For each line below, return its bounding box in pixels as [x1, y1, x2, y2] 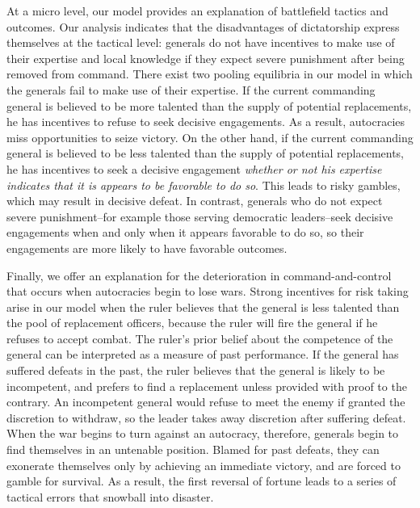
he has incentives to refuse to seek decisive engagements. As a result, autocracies [6, 113, 405, 130]
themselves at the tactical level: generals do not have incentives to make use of [6, 34, 395, 51]
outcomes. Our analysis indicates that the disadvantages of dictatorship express [6, 18, 400, 35]
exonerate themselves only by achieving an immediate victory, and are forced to [6, 456, 401, 473]
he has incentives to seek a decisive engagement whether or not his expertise [6, 160, 382, 177]
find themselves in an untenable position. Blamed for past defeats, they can [6, 441, 380, 458]
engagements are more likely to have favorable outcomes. [6, 239, 288, 256]
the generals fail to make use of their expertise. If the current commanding [6, 81, 376, 98]
